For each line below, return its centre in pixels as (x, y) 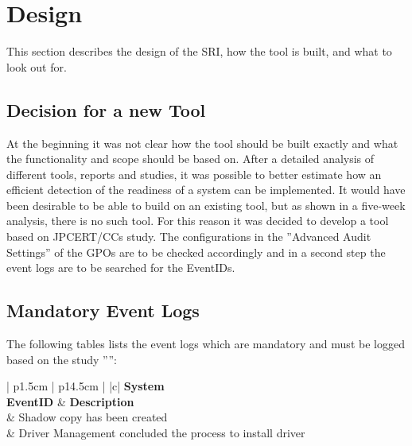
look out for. (37, 66)
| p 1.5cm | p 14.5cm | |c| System (86, 386)
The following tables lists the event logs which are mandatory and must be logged (206, 344)
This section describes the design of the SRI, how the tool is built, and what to (199, 51)
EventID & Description (70, 401)
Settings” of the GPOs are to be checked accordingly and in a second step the (196, 252)
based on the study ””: (62, 359)
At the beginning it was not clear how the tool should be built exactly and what (202, 143)
